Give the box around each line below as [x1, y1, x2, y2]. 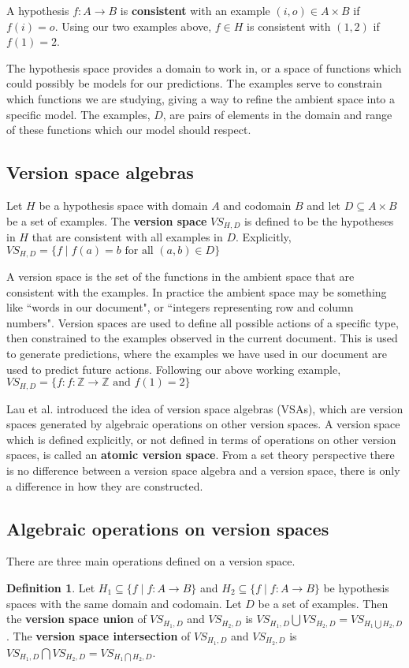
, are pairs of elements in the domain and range [162, 106, 392, 122]
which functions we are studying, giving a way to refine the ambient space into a [6, 90, 396, 106]
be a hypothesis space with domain [39, 196, 208, 213]
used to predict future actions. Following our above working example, [6, 360, 341, 377]
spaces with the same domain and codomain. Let [6, 595, 242, 611]
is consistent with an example [120, 2, 270, 18]
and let [307, 196, 341, 213]
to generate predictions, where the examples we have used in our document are [6, 345, 387, 362]
